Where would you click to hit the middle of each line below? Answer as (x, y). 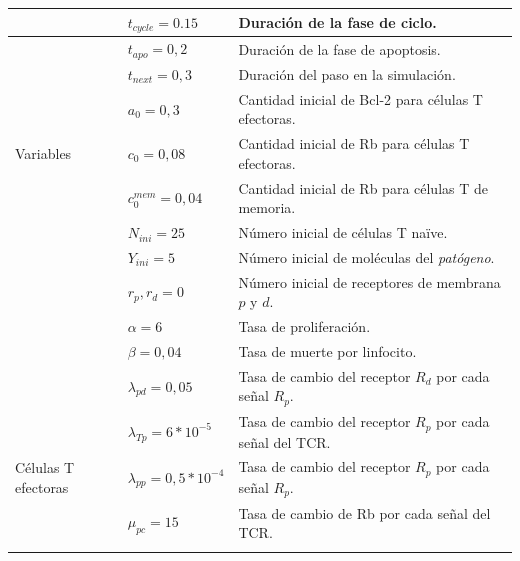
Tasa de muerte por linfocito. (327, 351)
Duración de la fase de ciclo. (337, 21)
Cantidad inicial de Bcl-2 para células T (360, 98)
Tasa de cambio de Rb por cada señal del (364, 512)
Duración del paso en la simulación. (347, 73)
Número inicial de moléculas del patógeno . (366, 256)
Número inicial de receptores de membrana (369, 281)
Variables (43, 152)
